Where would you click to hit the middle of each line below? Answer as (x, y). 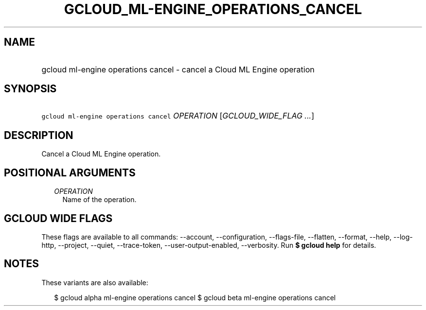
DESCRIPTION (39, 135)
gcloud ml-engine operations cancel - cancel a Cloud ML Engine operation (178, 69)
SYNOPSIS (30, 89)
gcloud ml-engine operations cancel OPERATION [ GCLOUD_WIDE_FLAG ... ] (178, 116)
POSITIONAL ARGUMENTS (70, 172)
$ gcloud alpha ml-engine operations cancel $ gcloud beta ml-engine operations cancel (195, 297)
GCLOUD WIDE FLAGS (58, 218)
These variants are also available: (95, 282)
